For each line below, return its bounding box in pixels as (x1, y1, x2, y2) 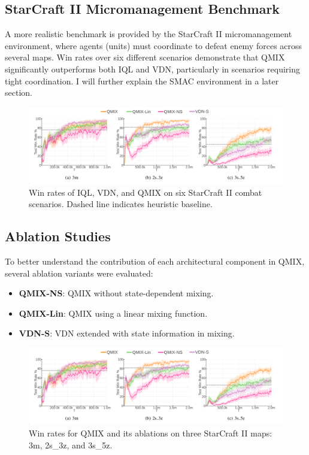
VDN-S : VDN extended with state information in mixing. (19, 327, 235, 339)
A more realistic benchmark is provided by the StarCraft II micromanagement (5, 28, 292, 40)
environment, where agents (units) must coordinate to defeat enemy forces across (5, 39, 302, 51)
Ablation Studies (5, 227, 111, 245)
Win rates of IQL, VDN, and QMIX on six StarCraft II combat (29, 186, 262, 198)
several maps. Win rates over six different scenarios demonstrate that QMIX (5, 51, 285, 63)
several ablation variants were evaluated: (5, 266, 153, 279)
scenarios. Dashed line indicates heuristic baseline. (29, 198, 213, 210)
